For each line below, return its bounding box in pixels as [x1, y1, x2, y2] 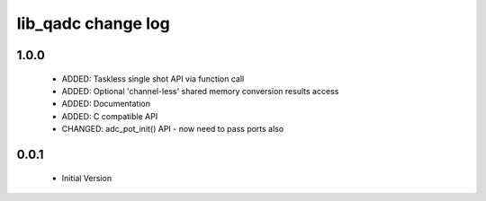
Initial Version [61, 172, 112, 183]
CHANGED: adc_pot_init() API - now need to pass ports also [61, 124, 284, 135]
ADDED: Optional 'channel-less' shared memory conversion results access [61, 85, 339, 96]
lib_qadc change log [16, 13, 170, 33]
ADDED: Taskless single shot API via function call [61, 73, 245, 84]
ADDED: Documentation [61, 99, 150, 109]
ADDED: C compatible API [61, 110, 158, 121]
